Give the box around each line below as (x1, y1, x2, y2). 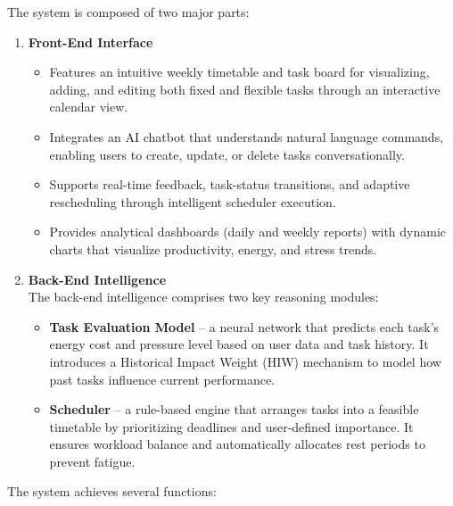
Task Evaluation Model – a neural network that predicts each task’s (49, 317, 440, 336)
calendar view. (49, 97, 128, 116)
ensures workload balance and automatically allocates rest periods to (49, 435, 425, 453)
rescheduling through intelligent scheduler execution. (49, 192, 336, 211)
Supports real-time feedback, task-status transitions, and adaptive (49, 175, 410, 194)
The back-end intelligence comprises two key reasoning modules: (28, 287, 379, 306)
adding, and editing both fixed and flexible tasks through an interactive (49, 79, 441, 98)
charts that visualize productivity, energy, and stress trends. (49, 239, 377, 258)
